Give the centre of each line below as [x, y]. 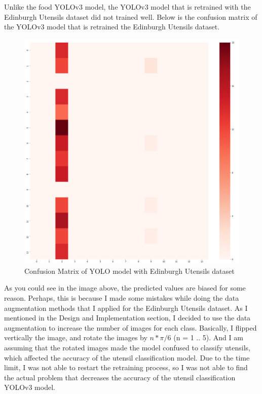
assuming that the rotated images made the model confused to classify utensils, [127, 347]
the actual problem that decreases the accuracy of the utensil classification [120, 377]
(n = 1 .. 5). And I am [208, 337]
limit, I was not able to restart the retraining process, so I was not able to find [126, 367]
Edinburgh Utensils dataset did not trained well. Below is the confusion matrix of [131, 16]
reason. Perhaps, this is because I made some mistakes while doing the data [122, 297]
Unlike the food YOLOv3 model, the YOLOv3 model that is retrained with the [127, 7]
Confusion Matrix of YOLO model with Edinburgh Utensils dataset [129, 271]
